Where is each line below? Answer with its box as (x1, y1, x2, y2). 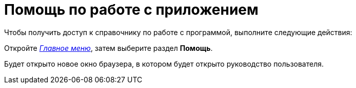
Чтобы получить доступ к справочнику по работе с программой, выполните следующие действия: (4, 27, 352, 37)
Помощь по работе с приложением (4, 1, 259, 18)
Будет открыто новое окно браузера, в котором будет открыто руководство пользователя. (4, 59, 324, 68)
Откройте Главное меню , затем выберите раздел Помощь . (4, 43, 213, 52)
